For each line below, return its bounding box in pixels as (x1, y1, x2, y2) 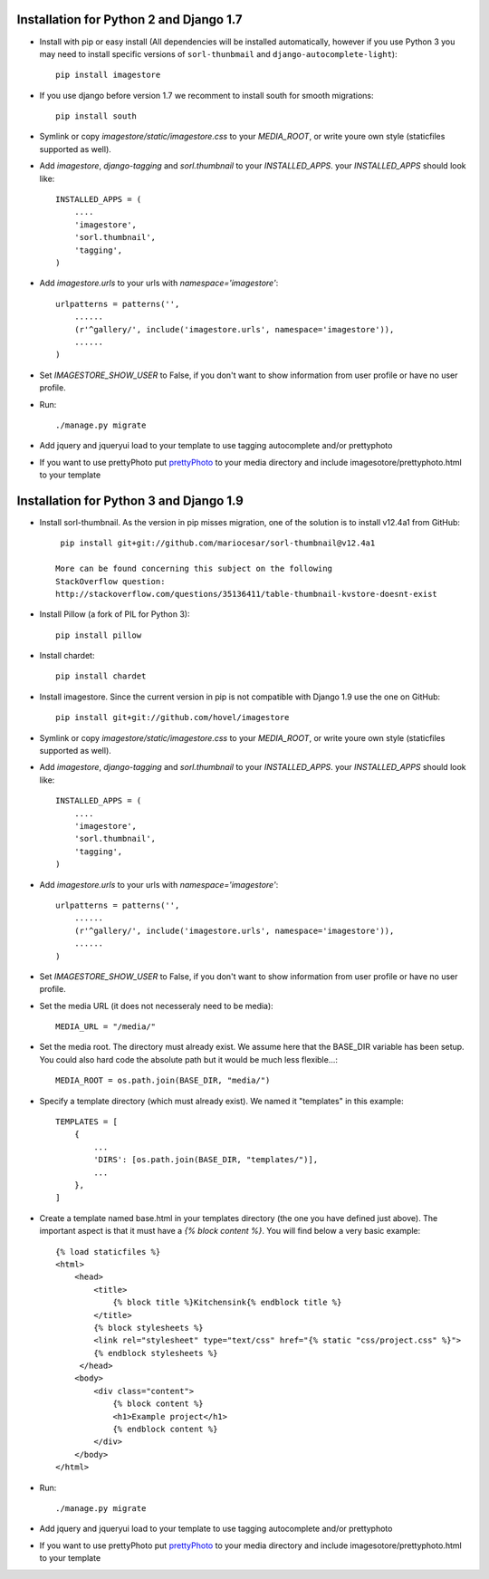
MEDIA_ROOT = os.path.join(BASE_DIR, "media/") (55, 1075, 271, 1086)
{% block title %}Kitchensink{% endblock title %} (112, 1297, 342, 1308)
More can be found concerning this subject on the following (55, 563, 332, 574)
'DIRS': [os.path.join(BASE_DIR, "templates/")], (93, 1155, 319, 1165)
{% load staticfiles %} (55, 1247, 161, 1256)
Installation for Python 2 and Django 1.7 (16, 12, 243, 27)
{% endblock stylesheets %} (93, 1348, 218, 1358)
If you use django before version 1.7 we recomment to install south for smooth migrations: (39, 90, 375, 101)
